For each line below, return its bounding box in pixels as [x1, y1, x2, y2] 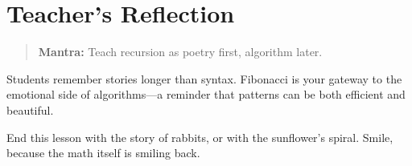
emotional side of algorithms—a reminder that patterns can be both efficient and [6, 86, 406, 103]
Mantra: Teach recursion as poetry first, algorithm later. [38, 43, 323, 60]
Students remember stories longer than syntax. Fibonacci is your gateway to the [6, 70, 402, 87]
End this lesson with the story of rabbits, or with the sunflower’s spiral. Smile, [6, 128, 393, 145]
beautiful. [6, 101, 54, 118]
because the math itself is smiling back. [6, 144, 200, 161]
